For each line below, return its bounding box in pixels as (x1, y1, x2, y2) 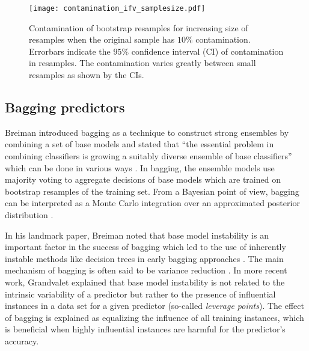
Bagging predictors (5, 98, 125, 117)
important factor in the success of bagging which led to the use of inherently (5, 240, 286, 253)
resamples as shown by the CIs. (29, 69, 144, 81)
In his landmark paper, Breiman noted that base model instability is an (5, 228, 269, 241)
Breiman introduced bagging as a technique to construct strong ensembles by (5, 126, 289, 138)
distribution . (5, 208, 54, 221)
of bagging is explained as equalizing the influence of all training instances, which (5, 311, 304, 323)
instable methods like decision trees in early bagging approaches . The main (5, 252, 284, 264)
